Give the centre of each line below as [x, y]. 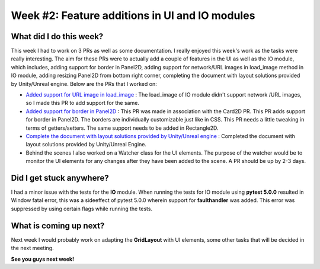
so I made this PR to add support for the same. [82, 103]
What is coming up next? [58, 225]
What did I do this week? [57, 36]
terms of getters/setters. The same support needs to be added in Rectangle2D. [122, 128]
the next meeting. [32, 248]
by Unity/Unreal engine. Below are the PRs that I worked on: [84, 84]
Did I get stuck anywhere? [60, 178]
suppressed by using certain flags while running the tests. [82, 209]
